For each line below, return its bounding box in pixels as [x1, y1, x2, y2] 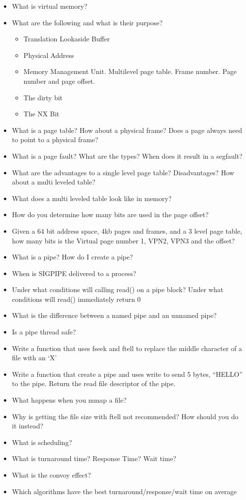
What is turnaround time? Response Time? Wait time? [12, 453, 177, 463]
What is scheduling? [12, 437, 72, 447]
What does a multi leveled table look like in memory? [12, 193, 172, 203]
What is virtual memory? [12, 1, 87, 11]
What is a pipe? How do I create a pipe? [12, 252, 133, 262]
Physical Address [23, 50, 74, 60]
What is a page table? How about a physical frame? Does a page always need [12, 125, 242, 135]
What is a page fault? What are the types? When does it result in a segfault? [12, 150, 243, 161]
